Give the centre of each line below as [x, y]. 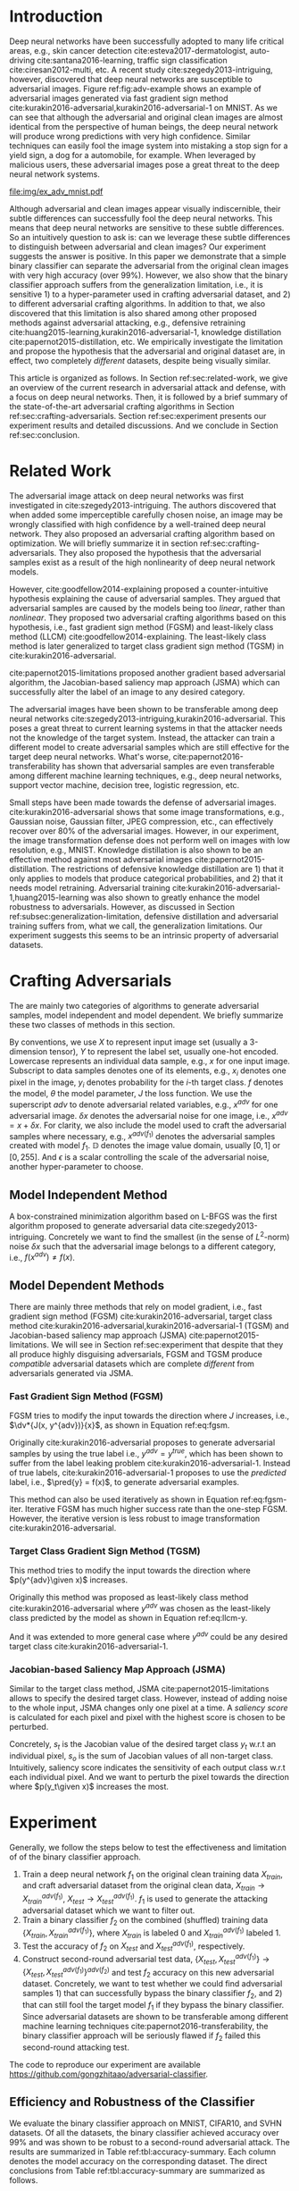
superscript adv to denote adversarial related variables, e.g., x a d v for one [144, 1104]
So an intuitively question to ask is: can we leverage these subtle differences [150, 237]
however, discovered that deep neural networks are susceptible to [131, 79]
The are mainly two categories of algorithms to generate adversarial [134, 1005]
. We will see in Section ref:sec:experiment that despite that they [165, 1345]
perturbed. [29, 1726]
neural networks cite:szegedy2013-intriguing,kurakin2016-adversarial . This [147, 718]
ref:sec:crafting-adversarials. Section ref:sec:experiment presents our [138, 416]
